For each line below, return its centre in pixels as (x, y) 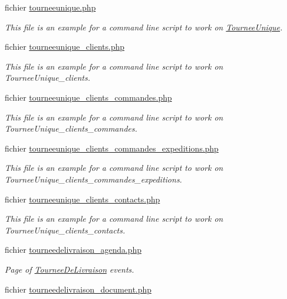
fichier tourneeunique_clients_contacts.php (82, 199)
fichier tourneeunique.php (50, 7)
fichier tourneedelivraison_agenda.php (73, 250)
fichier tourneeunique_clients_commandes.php (89, 97)
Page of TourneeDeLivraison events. (70, 269)
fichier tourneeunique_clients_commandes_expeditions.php (112, 148)
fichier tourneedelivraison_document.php (78, 289)
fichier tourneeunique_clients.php (65, 47)
